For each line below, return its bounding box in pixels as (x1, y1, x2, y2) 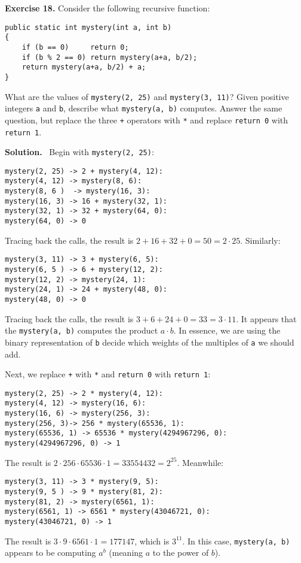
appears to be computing (5, 546, 96, 559)
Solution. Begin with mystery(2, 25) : (5, 146, 154, 158)
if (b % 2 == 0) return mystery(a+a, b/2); (21, 53, 198, 62)
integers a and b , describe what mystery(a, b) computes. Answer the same (5, 102, 282, 114)
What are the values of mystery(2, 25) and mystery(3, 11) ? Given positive (5, 90, 289, 102)
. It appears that (236, 312, 297, 325)
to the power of (152, 546, 209, 559)
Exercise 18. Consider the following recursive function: (5, 2, 210, 14)
